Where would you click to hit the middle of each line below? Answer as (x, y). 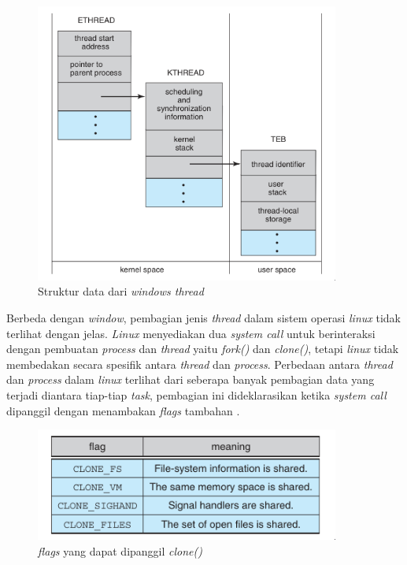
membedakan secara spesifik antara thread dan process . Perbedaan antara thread (200, 364)
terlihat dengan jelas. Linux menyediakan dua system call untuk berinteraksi (191, 333)
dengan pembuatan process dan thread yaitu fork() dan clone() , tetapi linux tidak (203, 349)
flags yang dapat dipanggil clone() (120, 551)
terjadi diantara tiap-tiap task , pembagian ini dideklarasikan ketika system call (196, 394)
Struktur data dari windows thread (121, 291)
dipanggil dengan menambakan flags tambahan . (123, 410)
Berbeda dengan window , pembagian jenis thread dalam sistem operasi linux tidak (203, 317)
